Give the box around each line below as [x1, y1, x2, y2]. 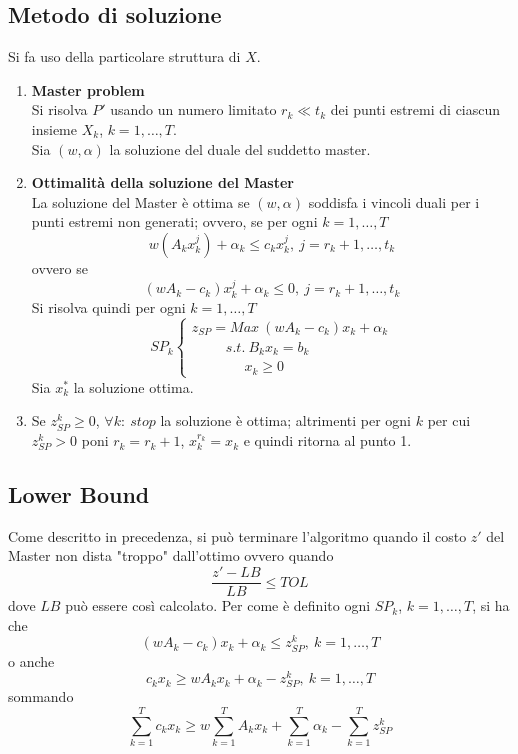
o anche [8, 650, 55, 671]
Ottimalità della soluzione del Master [31, 172, 295, 193]
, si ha [472, 595, 510, 616]
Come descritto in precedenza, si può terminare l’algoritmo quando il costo [8, 525, 467, 546]
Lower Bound [8, 479, 150, 510]
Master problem [31, 79, 145, 100]
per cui [427, 410, 471, 431]
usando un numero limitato [110, 99, 277, 120]
